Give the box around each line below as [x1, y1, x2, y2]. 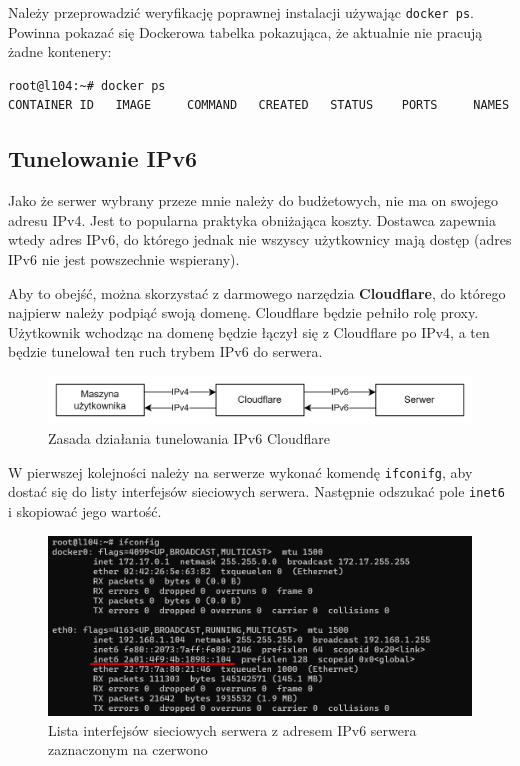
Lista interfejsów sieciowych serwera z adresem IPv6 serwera [48, 719, 417, 740]
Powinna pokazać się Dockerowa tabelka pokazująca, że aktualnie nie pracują [8, 21, 483, 42]
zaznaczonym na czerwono [48, 739, 208, 760]
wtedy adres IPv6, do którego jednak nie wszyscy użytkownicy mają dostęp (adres [8, 229, 512, 250]
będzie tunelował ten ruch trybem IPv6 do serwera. [8, 341, 323, 362]
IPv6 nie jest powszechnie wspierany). [8, 249, 240, 270]
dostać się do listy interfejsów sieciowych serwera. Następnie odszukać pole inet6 [8, 481, 505, 502]
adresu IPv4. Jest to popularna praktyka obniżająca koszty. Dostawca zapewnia [8, 209, 496, 230]
